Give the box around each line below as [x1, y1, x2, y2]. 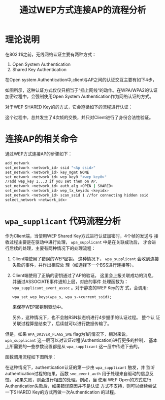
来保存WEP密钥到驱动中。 [12, 304, 66, 310]
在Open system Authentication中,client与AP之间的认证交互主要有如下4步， [5, 77, 157, 82]
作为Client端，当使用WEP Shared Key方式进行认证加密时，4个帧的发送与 [5, 233, 153, 239]
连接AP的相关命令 [5, 134, 78, 145]
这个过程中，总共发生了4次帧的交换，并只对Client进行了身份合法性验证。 [5, 114, 154, 120]
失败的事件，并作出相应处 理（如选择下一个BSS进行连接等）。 [12, 262, 136, 268]
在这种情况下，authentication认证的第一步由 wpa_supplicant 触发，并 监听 [5, 364, 155, 370]
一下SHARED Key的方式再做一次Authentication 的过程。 [5, 389, 118, 395]
